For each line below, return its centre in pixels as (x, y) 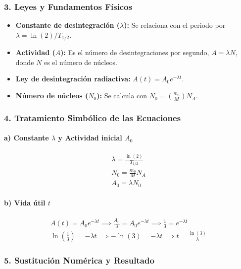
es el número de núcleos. (80, 62)
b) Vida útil (25, 203)
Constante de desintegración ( (68, 25)
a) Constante (26, 138)
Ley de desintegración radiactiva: (73, 79)
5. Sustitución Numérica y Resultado (79, 260)
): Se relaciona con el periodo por (175, 25)
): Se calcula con (122, 96)
